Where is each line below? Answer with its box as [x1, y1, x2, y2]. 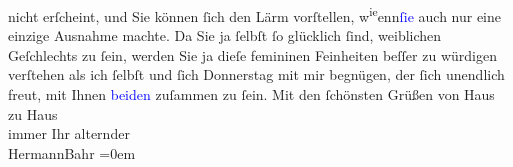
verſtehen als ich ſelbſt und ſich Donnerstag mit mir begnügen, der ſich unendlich [8, 64, 505, 85]
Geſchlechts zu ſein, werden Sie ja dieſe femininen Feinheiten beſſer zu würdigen [8, 44, 497, 65]
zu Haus [8, 103, 58, 124]
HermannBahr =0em [8, 142, 136, 163]
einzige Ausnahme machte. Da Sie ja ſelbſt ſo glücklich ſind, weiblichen [8, 25, 442, 46]
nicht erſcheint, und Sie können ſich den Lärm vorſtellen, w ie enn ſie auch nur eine [8, 3, 502, 26]
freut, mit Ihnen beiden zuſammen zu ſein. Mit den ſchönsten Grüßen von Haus [8, 84, 495, 105]
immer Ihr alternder [8, 123, 130, 144]
